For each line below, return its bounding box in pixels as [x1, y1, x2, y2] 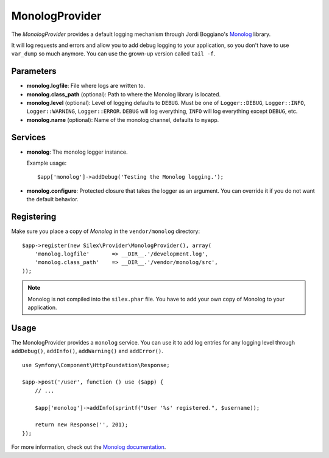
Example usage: [26, 159, 67, 167]
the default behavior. [26, 196, 79, 203]
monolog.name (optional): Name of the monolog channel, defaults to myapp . [26, 116, 219, 123]
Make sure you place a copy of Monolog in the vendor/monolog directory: [11, 227, 200, 235]
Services [11, 132, 46, 143]
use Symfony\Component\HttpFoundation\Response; [22, 362, 170, 368]
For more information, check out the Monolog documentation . [11, 443, 166, 451]
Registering [11, 212, 57, 222]
